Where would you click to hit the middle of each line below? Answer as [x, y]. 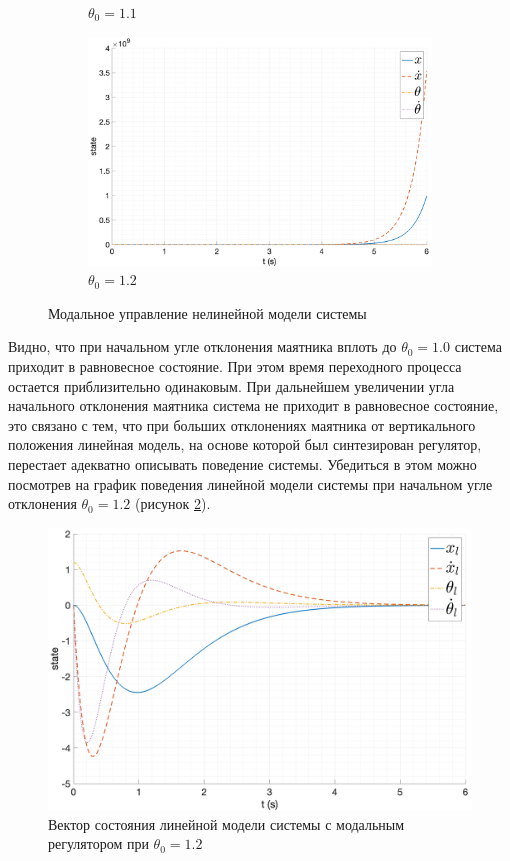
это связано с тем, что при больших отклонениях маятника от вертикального [242, 424]
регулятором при [98, 843]
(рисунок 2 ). [173, 503]
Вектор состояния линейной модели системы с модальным [226, 823]
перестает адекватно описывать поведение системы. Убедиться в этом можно [242, 464]
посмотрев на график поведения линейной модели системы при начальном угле [250, 483]
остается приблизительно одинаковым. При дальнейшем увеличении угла [231, 385]
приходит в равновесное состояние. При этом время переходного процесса [235, 366]
